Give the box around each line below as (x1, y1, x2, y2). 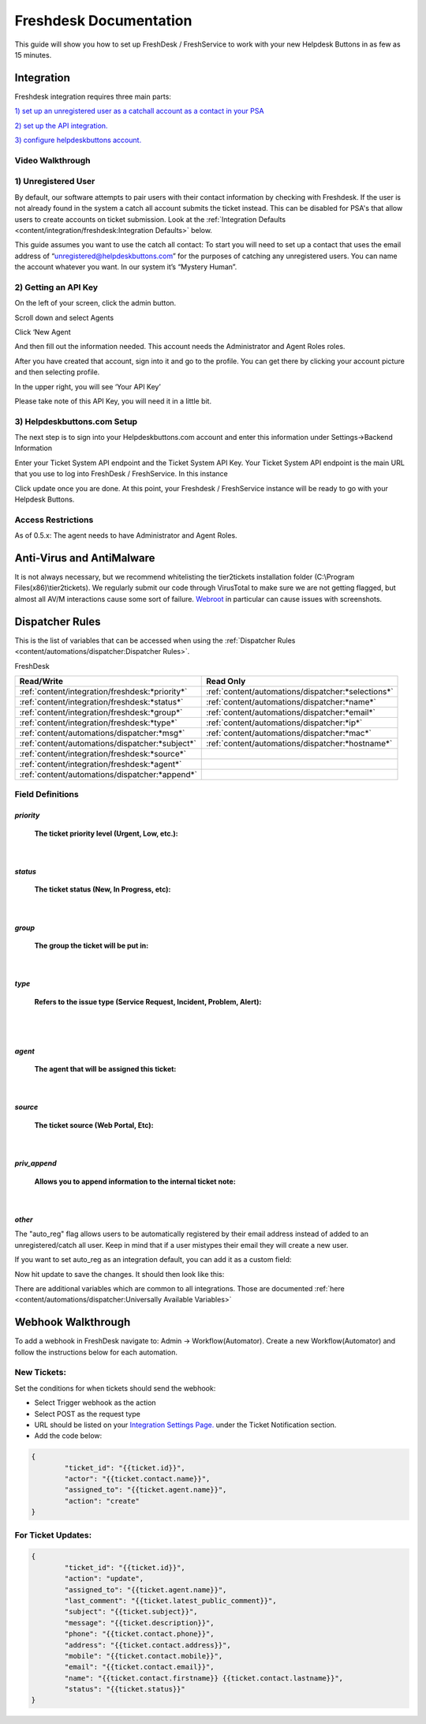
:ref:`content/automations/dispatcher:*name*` (206, 696, 376, 707)
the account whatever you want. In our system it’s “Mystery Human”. (14, 262, 237, 272)
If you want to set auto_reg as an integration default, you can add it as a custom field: (14, 1255, 292, 1264)
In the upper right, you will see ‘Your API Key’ (14, 381, 161, 391)
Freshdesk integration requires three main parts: (14, 92, 171, 101)
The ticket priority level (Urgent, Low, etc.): (34, 828, 179, 838)
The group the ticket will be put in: (34, 941, 149, 951)
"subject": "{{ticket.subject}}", (64, 1607, 198, 1617)
